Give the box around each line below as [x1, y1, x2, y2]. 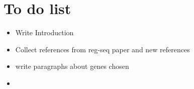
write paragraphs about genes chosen [15, 61, 129, 71]
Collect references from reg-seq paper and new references [15, 44, 190, 54]
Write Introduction [15, 27, 74, 38]
